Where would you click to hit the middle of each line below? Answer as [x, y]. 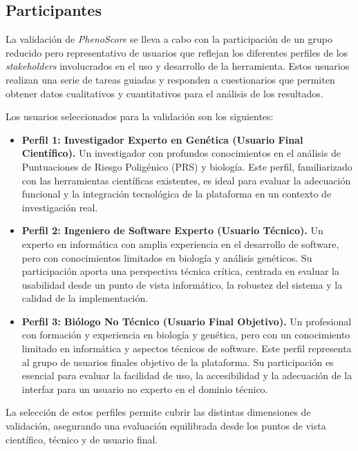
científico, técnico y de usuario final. [82, 439]
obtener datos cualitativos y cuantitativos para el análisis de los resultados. [164, 93]
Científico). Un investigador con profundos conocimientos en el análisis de [181, 153]
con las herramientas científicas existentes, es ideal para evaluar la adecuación [186, 180]
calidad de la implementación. [85, 298]
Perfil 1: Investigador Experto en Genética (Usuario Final [162, 139]
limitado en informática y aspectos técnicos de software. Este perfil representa [187, 348]
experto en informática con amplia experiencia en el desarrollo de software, [180, 243]
